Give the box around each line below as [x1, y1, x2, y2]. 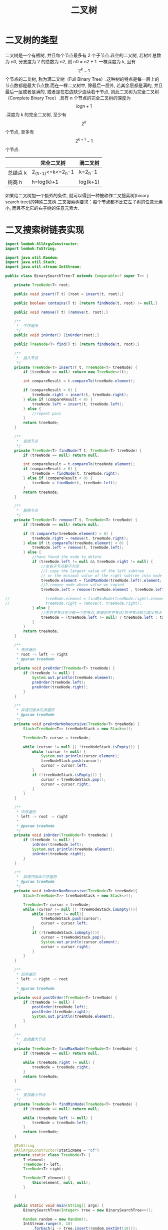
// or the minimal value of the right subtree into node [40, 573, 162, 578]
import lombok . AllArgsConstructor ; [5, 241, 79, 246]
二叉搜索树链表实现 [5, 224, 84, 236]
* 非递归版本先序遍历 [16, 708, 55, 713]
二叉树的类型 [5, 35, 58, 46]
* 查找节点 [16, 439, 38, 444]
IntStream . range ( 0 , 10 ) [23, 1221, 72, 1226]
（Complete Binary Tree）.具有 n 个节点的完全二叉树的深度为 [5, 95, 131, 101]
